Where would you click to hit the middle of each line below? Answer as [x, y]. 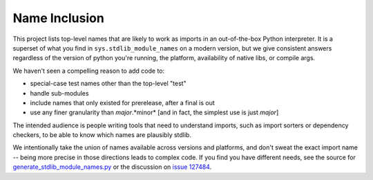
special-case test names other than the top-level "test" [108, 84]
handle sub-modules [59, 93]
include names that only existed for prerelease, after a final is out [123, 102]
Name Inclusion [59, 18]
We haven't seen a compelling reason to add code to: [89, 71]
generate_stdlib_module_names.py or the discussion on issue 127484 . [112, 167]
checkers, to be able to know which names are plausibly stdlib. [102, 135]
